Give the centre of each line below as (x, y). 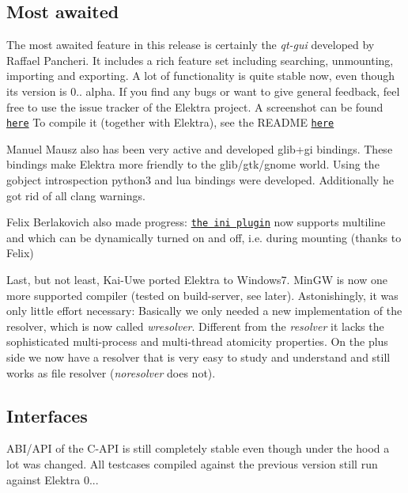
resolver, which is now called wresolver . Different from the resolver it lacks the (195, 326)
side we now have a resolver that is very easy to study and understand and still (198, 357)
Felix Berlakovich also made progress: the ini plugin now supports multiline (196, 222)
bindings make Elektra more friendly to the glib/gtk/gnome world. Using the (193, 164)
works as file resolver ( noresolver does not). (111, 372)
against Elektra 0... (53, 479)
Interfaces (47, 415)
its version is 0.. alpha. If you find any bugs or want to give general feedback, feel (203, 91)
